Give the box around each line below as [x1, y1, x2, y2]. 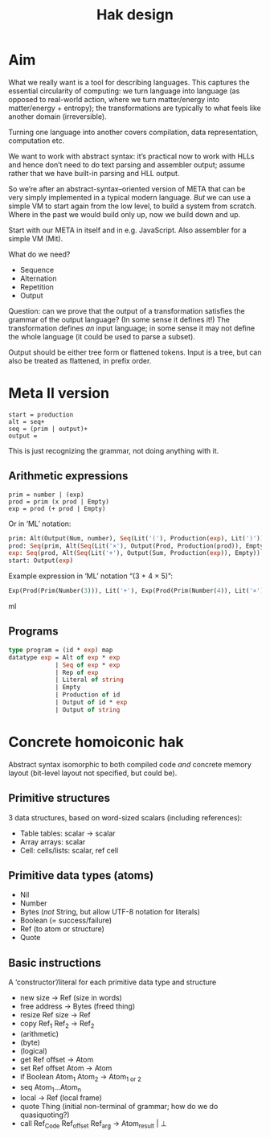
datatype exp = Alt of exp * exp [8, 653, 121, 661]
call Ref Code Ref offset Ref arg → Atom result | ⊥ [19, 1118, 167, 1130]
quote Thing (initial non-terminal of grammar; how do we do [19, 1101, 219, 1111]
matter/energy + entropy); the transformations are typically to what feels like [8, 103, 261, 113]
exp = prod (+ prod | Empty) [8, 504, 106, 512]
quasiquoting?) [19, 1110, 70, 1120]
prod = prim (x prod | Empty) [8, 497, 110, 506]
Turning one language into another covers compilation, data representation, [8, 127, 259, 137]
